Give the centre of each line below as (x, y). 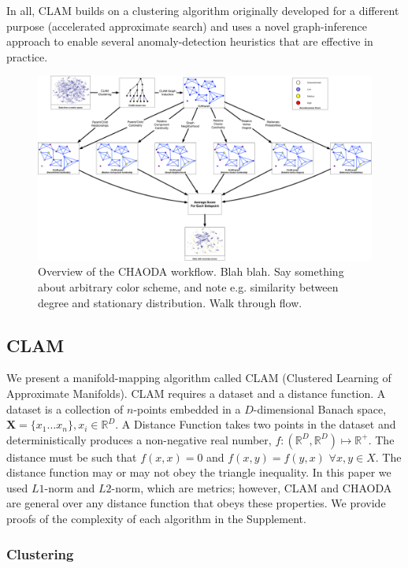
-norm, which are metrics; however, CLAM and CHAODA (252, 487)
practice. (27, 56)
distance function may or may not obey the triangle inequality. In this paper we (199, 472)
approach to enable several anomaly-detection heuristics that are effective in (190, 41)
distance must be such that (72, 457)
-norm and (70, 487)
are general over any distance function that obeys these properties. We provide (196, 503)
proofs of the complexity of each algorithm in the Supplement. (156, 519)
